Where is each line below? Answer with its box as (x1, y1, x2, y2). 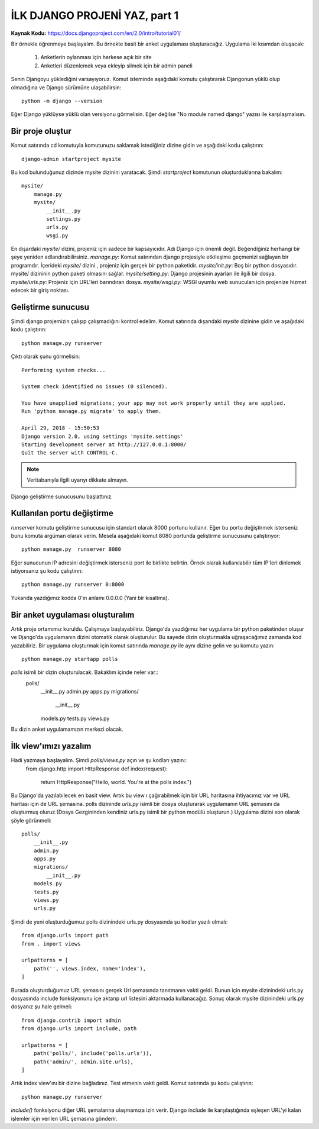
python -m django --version (21, 98, 103, 104)
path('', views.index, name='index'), (33, 965, 147, 972)
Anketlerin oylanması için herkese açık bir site (40, 54, 152, 61)
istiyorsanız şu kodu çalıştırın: (11, 567, 83, 575)
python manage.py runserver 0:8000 (21, 581, 125, 588)
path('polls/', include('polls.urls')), (33, 1050, 153, 1057)
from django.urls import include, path (21, 1025, 137, 1032)
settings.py (46, 215, 81, 222)
